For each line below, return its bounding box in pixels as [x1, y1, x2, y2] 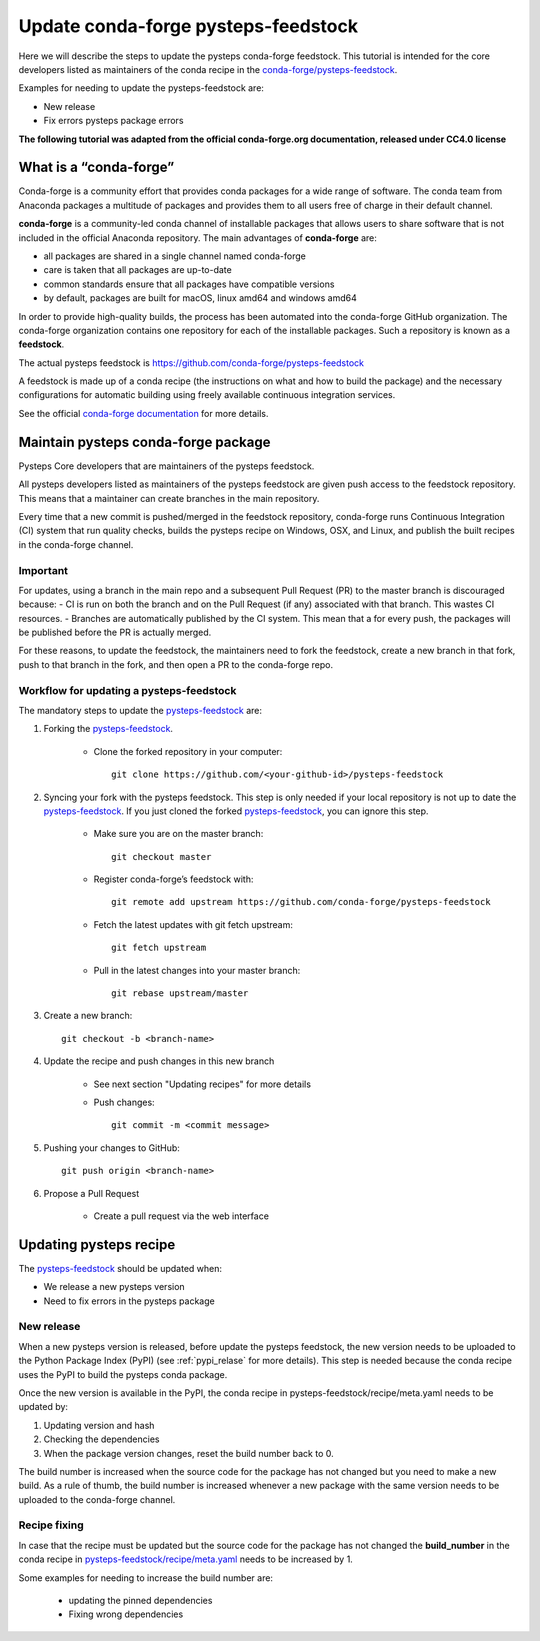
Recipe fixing [18, 1518, 84, 1532]
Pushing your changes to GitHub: [43, 1141, 180, 1154]
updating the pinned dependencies [68, 1595, 213, 1606]
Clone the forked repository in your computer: [93, 745, 283, 757]
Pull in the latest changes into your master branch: [93, 964, 301, 976]
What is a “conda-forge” [18, 159, 175, 176]
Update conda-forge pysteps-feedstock [18, 15, 359, 37]
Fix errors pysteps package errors [43, 115, 184, 127]
